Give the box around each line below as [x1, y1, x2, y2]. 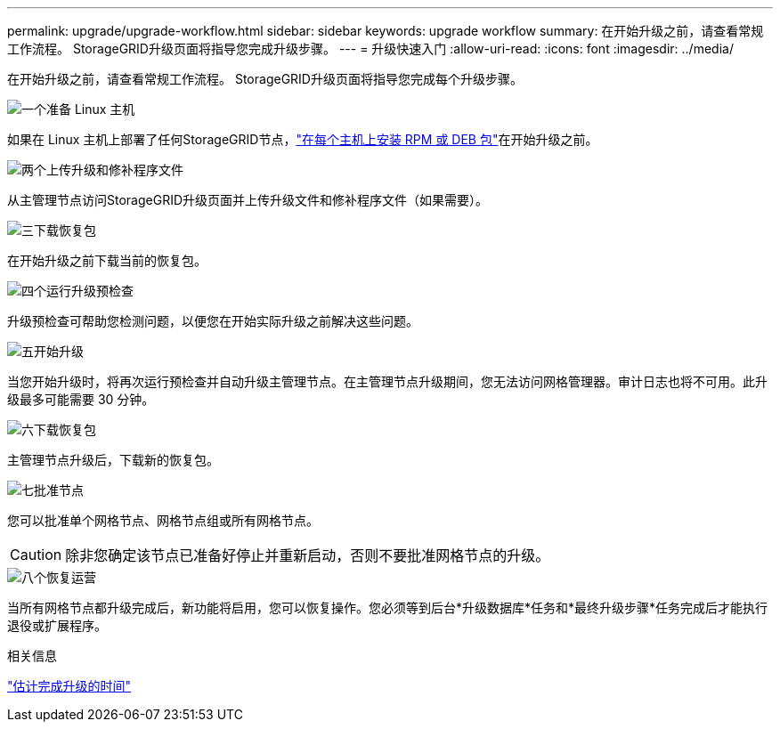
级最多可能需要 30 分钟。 [7, 392, 155, 407]
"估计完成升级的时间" [7, 678, 132, 693]
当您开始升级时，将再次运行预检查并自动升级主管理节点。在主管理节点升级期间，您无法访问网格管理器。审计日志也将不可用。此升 [7, 374, 768, 389]
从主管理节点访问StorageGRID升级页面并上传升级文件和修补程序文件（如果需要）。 [7, 192, 489, 207]
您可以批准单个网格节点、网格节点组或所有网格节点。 [7, 513, 319, 528]
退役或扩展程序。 [7, 618, 107, 633]
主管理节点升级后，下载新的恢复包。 [7, 452, 219, 467]
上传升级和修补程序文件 [46, 162, 183, 177]
